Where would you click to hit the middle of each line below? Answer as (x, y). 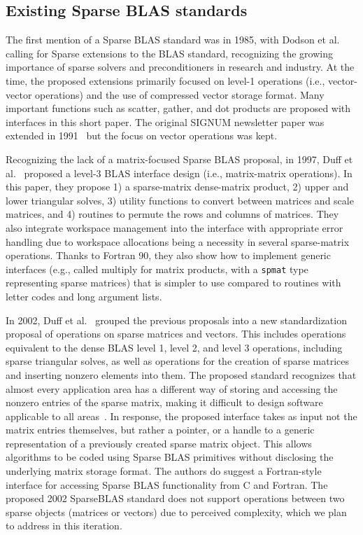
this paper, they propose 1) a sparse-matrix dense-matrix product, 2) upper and (177, 187)
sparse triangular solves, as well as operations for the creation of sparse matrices (178, 361)
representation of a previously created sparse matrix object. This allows (159, 443)
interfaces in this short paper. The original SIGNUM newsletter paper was (165, 121)
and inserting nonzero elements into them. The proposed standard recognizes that (181, 374)
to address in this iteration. (64, 526)
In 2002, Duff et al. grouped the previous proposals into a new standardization (176, 320)
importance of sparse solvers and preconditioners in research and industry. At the (180, 67)
